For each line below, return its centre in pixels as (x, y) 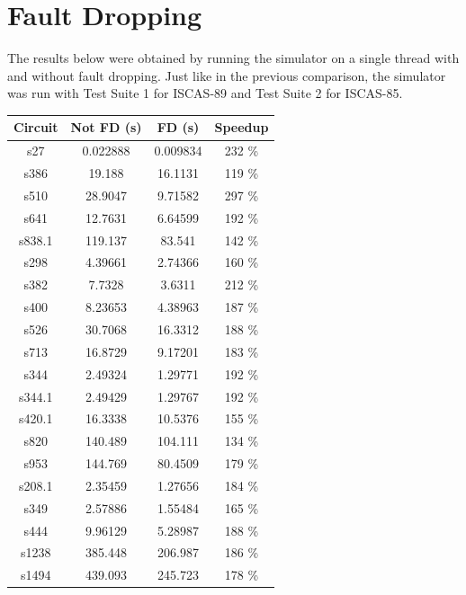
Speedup (242, 127)
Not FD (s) (106, 127)
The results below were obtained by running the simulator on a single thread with (233, 58)
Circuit (36, 127)
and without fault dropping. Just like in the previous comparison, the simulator (227, 75)
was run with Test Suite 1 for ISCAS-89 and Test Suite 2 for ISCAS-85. (205, 93)
